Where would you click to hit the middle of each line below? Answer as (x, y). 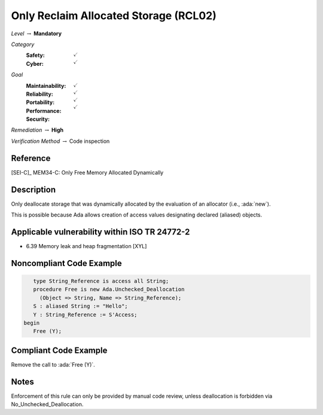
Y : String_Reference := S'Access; (85, 315)
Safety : (35, 55)
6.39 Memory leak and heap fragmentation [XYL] (86, 246)
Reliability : (39, 94)
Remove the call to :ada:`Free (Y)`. (53, 364)
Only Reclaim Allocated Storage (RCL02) (114, 16)
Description (33, 189)
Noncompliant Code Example (66, 263)
